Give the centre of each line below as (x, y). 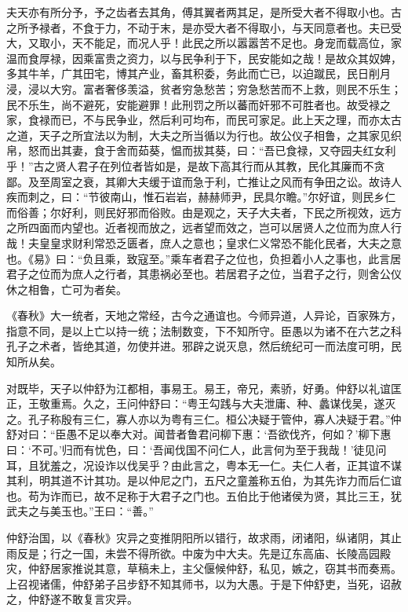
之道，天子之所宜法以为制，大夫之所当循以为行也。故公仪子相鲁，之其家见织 (204, 135)
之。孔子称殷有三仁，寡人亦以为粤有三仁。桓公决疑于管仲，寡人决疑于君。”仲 (204, 418)
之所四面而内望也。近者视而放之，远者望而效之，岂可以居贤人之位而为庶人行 (204, 227)
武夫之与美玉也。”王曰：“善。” (80, 511)
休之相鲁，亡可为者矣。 (67, 289)
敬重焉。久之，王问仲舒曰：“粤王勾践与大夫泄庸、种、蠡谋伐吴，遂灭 (217, 403)
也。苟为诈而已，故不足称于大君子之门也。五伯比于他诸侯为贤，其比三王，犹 (204, 495)
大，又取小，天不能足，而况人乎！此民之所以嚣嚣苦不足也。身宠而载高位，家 (204, 43)
